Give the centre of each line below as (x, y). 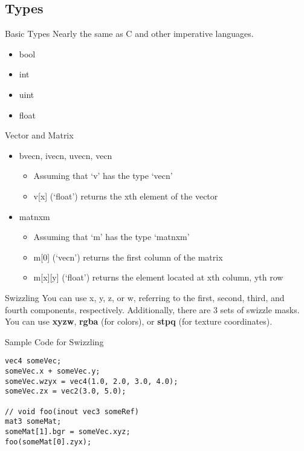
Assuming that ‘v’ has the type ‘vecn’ (103, 176)
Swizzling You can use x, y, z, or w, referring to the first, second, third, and (145, 297)
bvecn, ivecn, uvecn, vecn (66, 155)
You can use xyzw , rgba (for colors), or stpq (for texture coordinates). (139, 321)
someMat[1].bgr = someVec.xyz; (68, 431)
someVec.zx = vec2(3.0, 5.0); (66, 391)
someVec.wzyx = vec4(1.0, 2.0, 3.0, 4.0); (92, 381)
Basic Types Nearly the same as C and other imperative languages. (129, 34)
